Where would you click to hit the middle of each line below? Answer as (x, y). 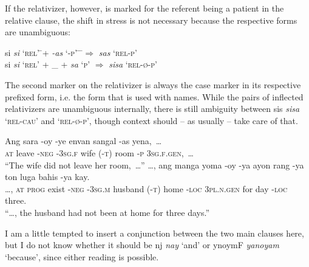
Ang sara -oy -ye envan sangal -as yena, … (83, 141)
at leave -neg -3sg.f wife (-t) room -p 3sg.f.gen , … (99, 152)
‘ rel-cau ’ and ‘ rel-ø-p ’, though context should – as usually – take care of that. (151, 120)
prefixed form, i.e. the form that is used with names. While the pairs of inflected (154, 96)
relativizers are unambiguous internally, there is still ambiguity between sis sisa (152, 109)
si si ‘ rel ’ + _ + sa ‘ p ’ (48, 64)
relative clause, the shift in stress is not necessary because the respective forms (151, 20)
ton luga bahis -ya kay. (47, 177)
